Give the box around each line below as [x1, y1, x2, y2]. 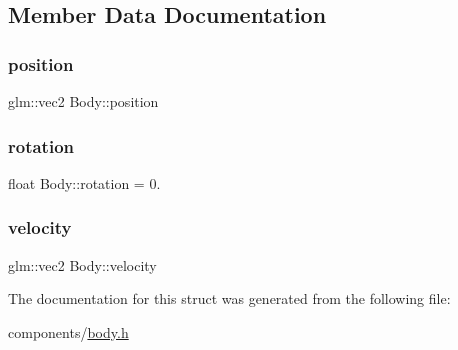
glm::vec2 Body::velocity [8, 254, 157, 275]
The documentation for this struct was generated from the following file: [8, 288, 451, 309]
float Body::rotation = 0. [8, 172, 161, 193]
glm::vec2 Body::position [8, 91, 159, 111]
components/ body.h [8, 321, 129, 342]
